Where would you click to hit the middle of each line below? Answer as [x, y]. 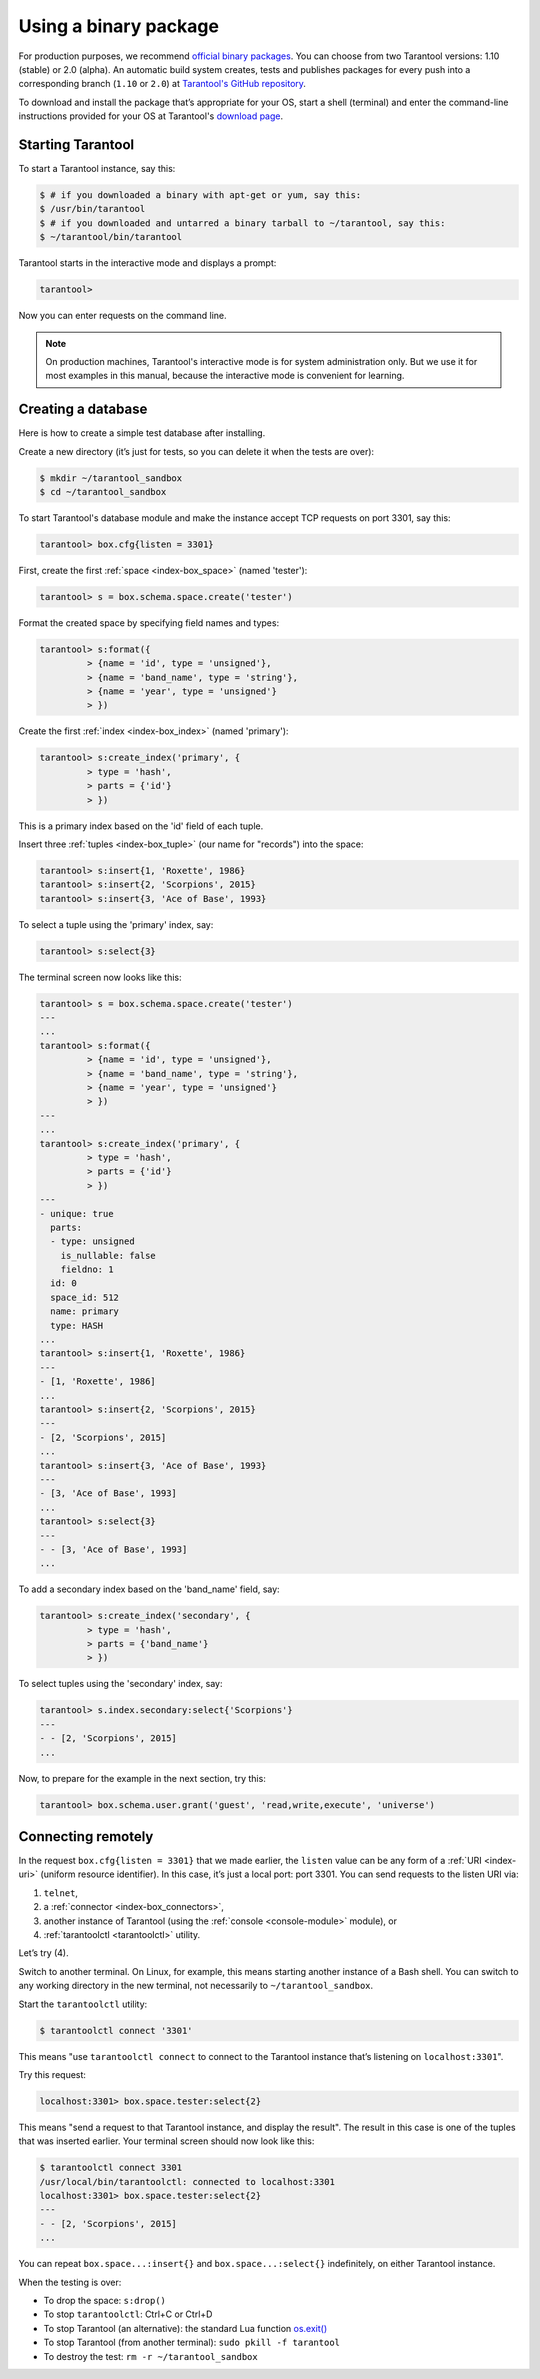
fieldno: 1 [87, 1269]
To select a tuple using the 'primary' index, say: [116, 924]
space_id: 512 [85, 1297]
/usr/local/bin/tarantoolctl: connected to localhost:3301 [187, 2181]
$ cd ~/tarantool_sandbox [103, 491]
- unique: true [76, 1213]
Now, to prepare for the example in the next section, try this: [142, 1778]
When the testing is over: [70, 2282]
